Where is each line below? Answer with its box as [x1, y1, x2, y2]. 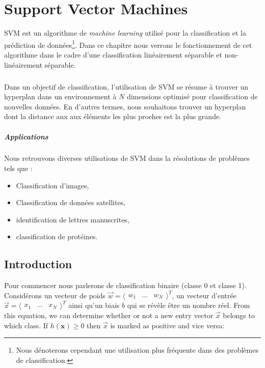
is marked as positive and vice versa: [110, 320, 225, 330]
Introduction [4, 256, 72, 272]
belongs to [223, 310, 255, 321]
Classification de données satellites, [16, 197, 126, 208]
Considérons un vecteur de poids [4, 290, 106, 300]
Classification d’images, [16, 180, 89, 190]
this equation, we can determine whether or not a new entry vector [4, 310, 214, 321]
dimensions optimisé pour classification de [126, 91, 258, 102]
